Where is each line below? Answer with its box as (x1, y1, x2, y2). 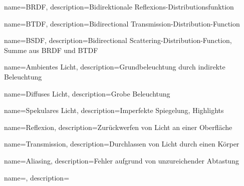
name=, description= (4, 172, 70, 182)
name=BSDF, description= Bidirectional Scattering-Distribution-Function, (4, 35, 232, 45)
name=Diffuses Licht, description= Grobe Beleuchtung (4, 88, 170, 98)
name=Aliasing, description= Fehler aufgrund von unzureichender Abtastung (4, 155, 239, 165)
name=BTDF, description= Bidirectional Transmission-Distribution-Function (4, 18, 240, 28)
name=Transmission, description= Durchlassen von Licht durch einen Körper (4, 138, 239, 149)
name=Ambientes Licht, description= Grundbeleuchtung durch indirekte (4, 61, 225, 72)
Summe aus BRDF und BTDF (4, 44, 98, 55)
